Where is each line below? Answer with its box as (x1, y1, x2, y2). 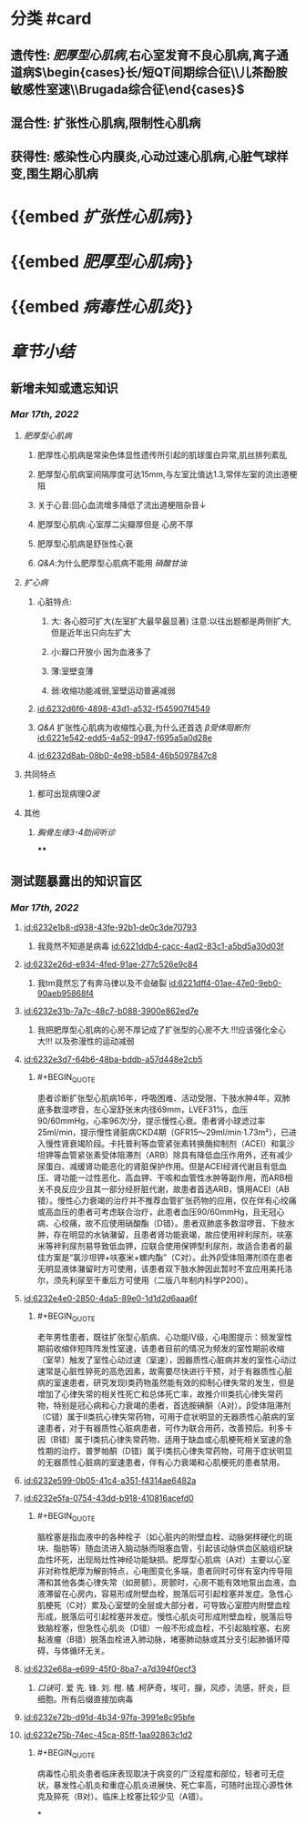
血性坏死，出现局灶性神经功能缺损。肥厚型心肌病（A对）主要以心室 (36, 1554, 291, 1564)
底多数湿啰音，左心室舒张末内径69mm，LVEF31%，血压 (36, 1104, 249, 1116)
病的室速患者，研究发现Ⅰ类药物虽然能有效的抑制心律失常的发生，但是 (36, 1377, 295, 1389)
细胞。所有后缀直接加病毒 (36, 1693, 134, 1704)
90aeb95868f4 (36, 988, 95, 999)
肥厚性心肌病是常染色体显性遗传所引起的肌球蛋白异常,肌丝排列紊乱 (36, 449, 288, 460)
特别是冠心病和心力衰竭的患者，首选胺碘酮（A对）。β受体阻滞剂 (53, 1400, 291, 1411)
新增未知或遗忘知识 (10, 380, 118, 396)
